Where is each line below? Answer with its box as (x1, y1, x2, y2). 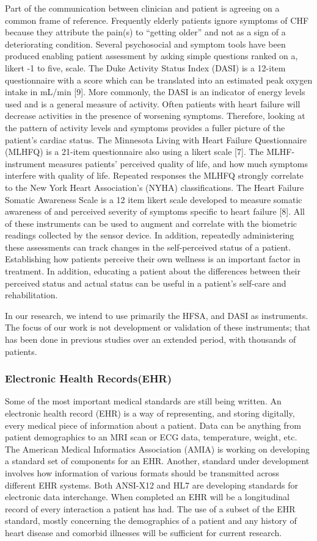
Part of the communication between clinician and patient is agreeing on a (5, 2, 280, 14)
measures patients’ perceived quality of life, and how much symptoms (48, 157, 308, 170)
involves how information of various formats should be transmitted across (5, 467, 280, 479)
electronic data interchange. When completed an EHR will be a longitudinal (5, 490, 290, 503)
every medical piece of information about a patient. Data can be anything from (5, 418, 301, 431)
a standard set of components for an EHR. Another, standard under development (5, 454, 310, 467)
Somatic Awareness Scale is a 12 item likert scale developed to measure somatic (5, 193, 302, 206)
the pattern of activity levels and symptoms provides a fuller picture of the (5, 121, 285, 134)
